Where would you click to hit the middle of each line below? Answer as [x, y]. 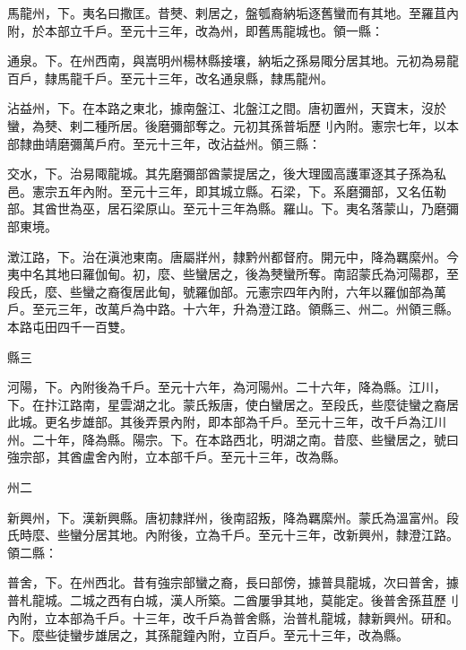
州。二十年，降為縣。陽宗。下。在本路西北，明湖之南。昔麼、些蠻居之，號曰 [233, 439]
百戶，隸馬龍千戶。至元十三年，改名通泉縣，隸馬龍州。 [170, 78]
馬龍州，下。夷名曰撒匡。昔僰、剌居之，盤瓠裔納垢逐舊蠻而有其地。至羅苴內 [233, 13]
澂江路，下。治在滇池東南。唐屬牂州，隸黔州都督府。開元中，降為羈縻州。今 [233, 256]
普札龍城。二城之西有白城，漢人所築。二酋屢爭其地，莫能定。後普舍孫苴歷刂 [233, 600]
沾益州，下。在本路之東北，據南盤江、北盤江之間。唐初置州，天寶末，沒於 [227, 108]
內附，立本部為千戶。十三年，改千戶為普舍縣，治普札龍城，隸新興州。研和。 [233, 617]
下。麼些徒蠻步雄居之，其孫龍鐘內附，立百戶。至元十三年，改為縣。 [208, 635]
